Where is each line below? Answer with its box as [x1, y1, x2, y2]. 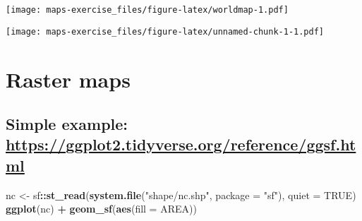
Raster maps [6, 64, 131, 93]
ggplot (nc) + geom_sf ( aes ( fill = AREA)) [6, 201, 197, 216]
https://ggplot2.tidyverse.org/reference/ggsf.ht [6, 133, 356, 155]
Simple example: [6, 113, 128, 135]
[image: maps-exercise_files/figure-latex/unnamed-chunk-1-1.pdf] [6, 26, 325, 37]
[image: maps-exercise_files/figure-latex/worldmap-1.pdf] [6, 5, 289, 15]
